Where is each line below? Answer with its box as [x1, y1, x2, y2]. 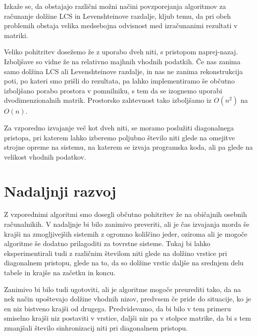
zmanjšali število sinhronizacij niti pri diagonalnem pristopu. [4, 322, 188, 333]
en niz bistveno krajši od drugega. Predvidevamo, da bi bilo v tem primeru [4, 303, 231, 313]
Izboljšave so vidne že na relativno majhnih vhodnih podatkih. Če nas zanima [4, 56, 241, 66]
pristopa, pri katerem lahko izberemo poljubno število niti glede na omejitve [4, 132, 235, 142]
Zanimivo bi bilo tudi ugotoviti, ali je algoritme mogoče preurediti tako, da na [4, 284, 241, 294]
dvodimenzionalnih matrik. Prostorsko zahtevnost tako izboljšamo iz [4, 95, 212, 105]
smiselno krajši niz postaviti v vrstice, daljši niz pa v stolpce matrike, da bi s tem [4, 313, 251, 323]
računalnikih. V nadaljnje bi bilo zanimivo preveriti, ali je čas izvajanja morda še [4, 219, 250, 229]
